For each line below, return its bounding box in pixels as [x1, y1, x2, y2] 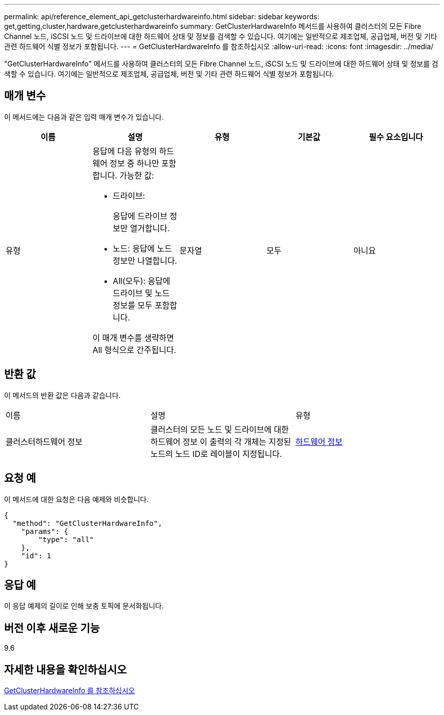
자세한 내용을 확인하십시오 [4, 663, 127, 676]
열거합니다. [130, 223, 170, 233]
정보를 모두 [113, 300, 153, 310]
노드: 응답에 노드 [113, 243, 172, 254]
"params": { [21, 527, 68, 535]
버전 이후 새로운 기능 [4, 621, 100, 634]
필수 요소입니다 [368, 131, 423, 142]
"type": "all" [38, 535, 94, 544]
